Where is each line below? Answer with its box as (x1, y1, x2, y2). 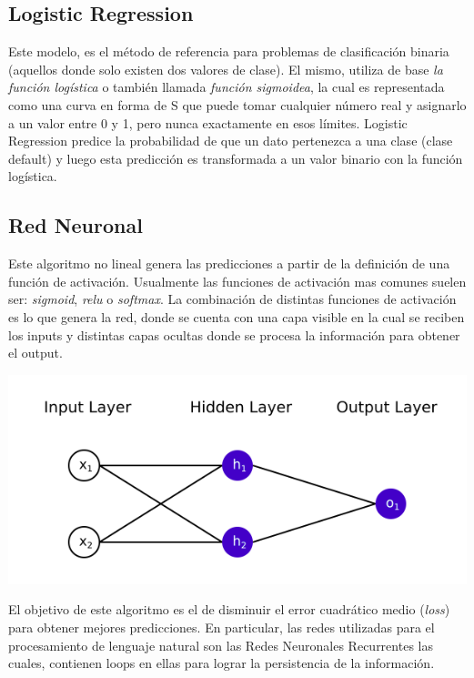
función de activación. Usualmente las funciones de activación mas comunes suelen (8, 271, 467, 290)
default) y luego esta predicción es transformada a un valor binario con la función (8, 148, 463, 167)
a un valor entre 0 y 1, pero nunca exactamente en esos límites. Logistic (8, 113, 408, 132)
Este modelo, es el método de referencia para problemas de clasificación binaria (8, 42, 449, 61)
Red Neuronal (8, 211, 143, 239)
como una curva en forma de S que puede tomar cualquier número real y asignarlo (8, 95, 467, 114)
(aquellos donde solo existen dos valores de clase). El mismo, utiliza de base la (8, 59, 443, 78)
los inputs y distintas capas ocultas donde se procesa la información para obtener (8, 325, 460, 344)
